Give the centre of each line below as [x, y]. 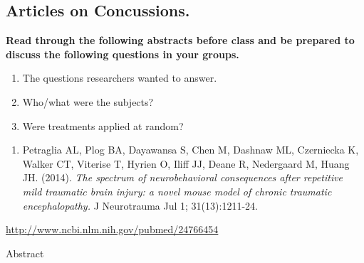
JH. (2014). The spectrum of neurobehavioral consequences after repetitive [183, 177]
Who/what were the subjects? [88, 101]
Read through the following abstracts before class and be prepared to [180, 40]
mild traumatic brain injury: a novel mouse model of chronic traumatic [177, 191]
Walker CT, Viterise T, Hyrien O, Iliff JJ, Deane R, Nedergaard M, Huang [186, 163]
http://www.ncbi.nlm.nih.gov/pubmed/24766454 [112, 229]
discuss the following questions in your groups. [123, 54]
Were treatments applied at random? [103, 125]
